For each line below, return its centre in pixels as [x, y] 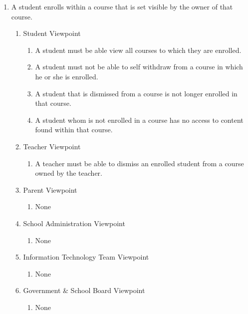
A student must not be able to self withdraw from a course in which [139, 67]
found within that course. [74, 130]
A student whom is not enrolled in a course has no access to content [139, 120]
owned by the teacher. [69, 173]
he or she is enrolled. [67, 76]
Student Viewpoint [52, 33]
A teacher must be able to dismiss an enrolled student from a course [139, 163]
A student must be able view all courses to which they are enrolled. [138, 50]
